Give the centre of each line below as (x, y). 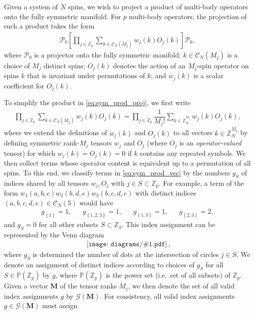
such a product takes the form (49, 26)
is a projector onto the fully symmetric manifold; (108, 54)
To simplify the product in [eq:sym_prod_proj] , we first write (98, 102)
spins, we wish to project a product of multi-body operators (158, 6)
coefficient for (24, 85)
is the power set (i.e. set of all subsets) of (168, 275)
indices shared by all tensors (46, 183)
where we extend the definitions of (56, 132)
